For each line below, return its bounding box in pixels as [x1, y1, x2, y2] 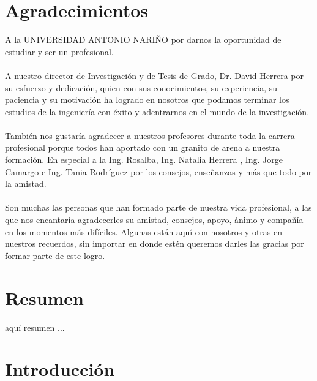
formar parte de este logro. [5, 249, 105, 262]
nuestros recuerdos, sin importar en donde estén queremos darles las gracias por [5, 237, 304, 250]
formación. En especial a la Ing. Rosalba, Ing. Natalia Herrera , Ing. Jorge [5, 153, 283, 166]
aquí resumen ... [5, 320, 65, 333]
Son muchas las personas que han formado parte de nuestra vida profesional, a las [5, 201, 312, 214]
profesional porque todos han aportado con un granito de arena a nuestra [5, 141, 280, 154]
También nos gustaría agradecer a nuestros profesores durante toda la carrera [5, 129, 295, 141]
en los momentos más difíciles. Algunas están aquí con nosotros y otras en [5, 225, 282, 238]
